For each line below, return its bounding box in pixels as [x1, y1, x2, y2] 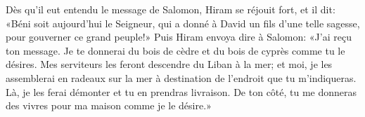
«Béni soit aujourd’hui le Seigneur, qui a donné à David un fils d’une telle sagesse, [6, 15, 360, 30]
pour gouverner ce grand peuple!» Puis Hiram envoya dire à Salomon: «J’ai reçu [6, 29, 352, 44]
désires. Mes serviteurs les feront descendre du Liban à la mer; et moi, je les [6, 57, 333, 71]
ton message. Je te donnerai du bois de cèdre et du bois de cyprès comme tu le [6, 43, 345, 57]
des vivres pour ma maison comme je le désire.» [6, 98, 212, 113]
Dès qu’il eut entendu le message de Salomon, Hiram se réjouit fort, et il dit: [6, 2, 335, 16]
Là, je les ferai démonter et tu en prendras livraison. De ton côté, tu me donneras [6, 84, 357, 99]
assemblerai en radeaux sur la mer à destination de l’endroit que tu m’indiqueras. [6, 70, 357, 85]
